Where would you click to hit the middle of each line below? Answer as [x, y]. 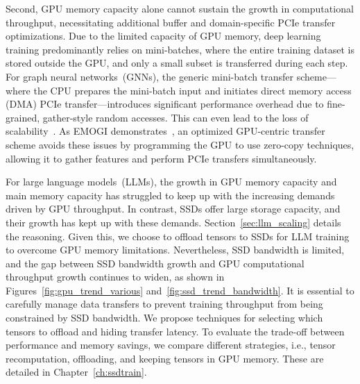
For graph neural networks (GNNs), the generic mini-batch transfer [149, 76]
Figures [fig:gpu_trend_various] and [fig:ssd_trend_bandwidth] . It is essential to [180, 290]
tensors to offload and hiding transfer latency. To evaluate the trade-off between [175, 331]
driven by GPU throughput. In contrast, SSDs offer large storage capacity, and [173, 209]
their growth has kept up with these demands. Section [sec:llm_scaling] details [173, 222]
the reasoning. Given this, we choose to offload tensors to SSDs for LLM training [178, 236]
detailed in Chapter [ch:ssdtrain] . [76, 372]
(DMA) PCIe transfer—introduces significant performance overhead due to [165, 104]
